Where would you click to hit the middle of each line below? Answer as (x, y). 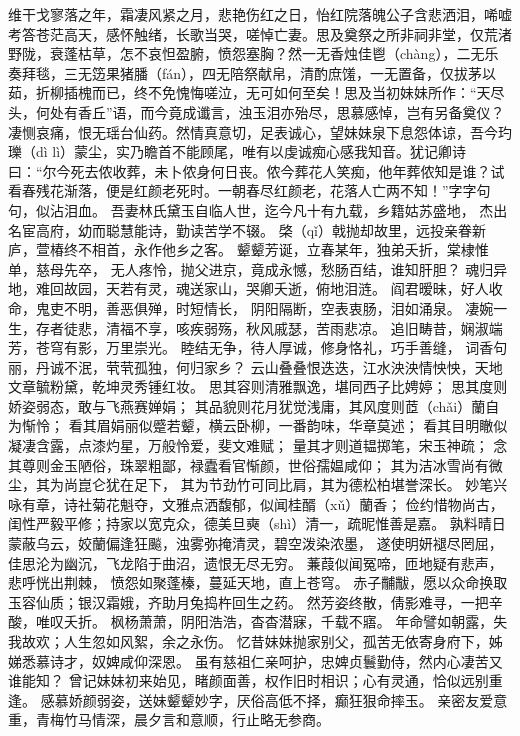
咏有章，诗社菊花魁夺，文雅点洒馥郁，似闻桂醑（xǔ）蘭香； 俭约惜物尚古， (256, 503)
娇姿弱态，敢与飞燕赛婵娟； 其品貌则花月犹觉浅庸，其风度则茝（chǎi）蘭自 (254, 405)
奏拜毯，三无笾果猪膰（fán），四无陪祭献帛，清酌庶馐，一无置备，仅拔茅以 (252, 72)
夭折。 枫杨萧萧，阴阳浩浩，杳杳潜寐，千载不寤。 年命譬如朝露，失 (285, 621)
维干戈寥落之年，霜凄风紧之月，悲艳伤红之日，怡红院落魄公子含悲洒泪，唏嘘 (260, 14)
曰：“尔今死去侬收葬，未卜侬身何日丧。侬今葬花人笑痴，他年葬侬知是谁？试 (256, 170)
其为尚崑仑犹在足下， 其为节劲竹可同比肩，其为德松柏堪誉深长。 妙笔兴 (271, 484)
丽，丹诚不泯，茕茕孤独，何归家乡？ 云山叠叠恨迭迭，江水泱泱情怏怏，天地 (255, 366)
